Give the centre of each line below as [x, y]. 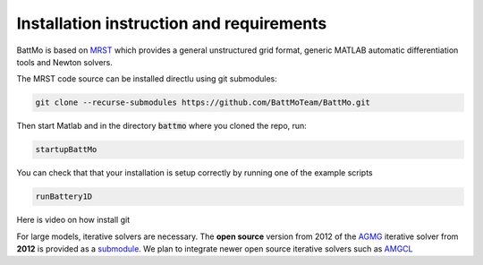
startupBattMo [66, 150]
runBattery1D [64, 197]
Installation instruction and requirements [172, 23]
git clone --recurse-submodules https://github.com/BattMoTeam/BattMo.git [203, 103]
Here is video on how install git [73, 220]
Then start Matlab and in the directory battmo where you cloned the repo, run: [162, 126]
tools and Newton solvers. [65, 62]
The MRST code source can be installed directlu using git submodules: [147, 79]
